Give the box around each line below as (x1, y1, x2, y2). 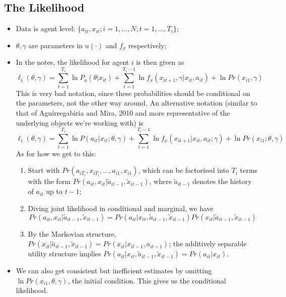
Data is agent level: (16, 23, 76, 34)
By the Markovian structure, (28, 228, 116, 239)
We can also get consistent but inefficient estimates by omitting (16, 265, 212, 276)
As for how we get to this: (16, 148, 96, 158)
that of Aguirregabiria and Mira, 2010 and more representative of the (16, 107, 230, 118)
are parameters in (28, 40, 83, 50)
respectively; (128, 40, 167, 50)
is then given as (136, 57, 184, 67)
